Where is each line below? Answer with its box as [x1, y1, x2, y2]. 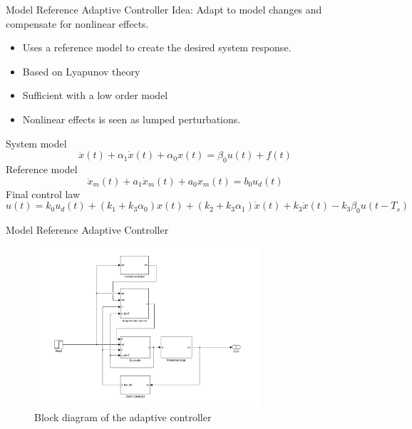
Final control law [6, 186, 81, 201]
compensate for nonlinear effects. [6, 16, 149, 31]
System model [6, 135, 67, 150]
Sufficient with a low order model [22, 88, 168, 103]
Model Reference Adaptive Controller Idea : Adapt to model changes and [6, 2, 322, 16]
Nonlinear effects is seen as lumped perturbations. [22, 111, 241, 126]
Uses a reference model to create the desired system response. [22, 40, 292, 55]
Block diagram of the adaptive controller [34, 410, 212, 425]
